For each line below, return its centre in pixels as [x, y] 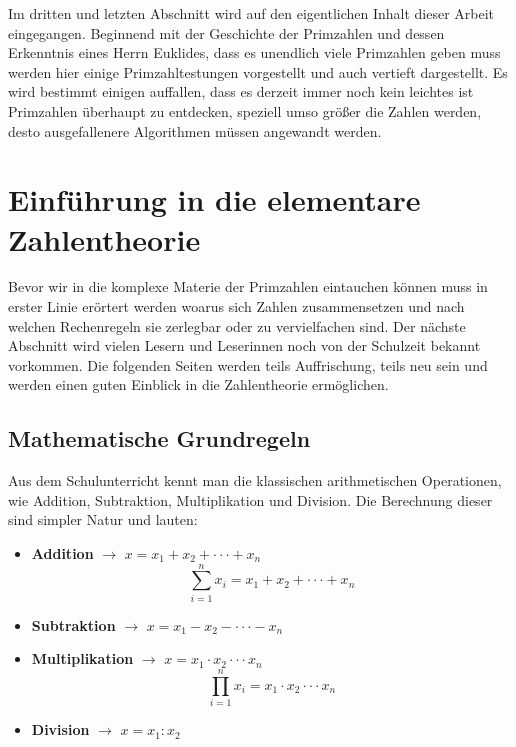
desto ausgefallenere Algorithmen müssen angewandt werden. [195, 130]
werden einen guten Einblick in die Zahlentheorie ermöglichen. [198, 384]
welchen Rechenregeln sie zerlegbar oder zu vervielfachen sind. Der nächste [237, 325]
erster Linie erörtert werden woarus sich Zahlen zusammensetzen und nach [236, 306]
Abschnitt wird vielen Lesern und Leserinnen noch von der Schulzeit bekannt [244, 345]
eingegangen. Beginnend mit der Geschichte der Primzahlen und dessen [226, 32]
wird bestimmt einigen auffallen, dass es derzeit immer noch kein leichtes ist [241, 91]
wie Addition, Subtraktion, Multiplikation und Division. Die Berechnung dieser [250, 499]
